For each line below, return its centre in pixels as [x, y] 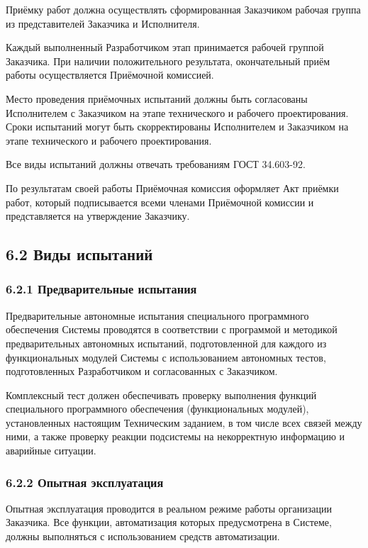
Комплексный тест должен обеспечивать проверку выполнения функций [161, 395]
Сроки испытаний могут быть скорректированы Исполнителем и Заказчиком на [177, 127]
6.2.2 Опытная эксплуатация [85, 482]
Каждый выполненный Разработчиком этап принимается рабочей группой [165, 47]
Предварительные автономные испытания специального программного [157, 315]
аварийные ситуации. [51, 451]
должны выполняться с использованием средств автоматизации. [143, 536]
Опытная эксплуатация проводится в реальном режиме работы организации [169, 508]
